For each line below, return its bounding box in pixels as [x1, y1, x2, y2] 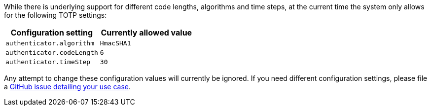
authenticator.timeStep [5, 58, 91, 66]
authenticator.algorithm [5, 39, 95, 47]
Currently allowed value [101, 28, 192, 37]
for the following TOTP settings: [4, 11, 107, 19]
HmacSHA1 [100, 39, 131, 47]
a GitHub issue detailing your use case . [4, 82, 131, 91]
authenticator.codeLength [5, 49, 98, 56]
